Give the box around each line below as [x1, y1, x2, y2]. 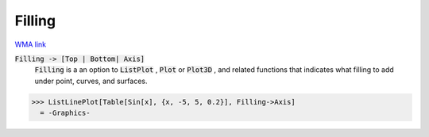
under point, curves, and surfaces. [34, 76, 148, 86]
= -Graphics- [40, 108, 91, 118]
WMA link [14, 40, 47, 49]
